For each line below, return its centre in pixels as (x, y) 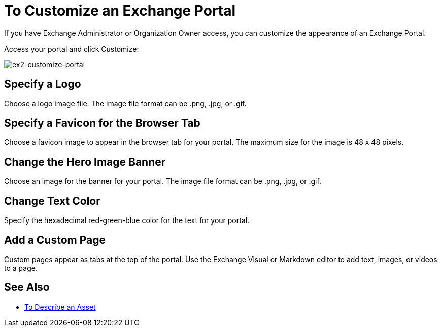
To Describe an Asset (60, 307)
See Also (27, 287)
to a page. (21, 268)
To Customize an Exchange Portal (120, 11)
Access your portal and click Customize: (72, 49)
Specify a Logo (43, 84)
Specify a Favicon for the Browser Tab (102, 123)
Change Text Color (52, 201)
